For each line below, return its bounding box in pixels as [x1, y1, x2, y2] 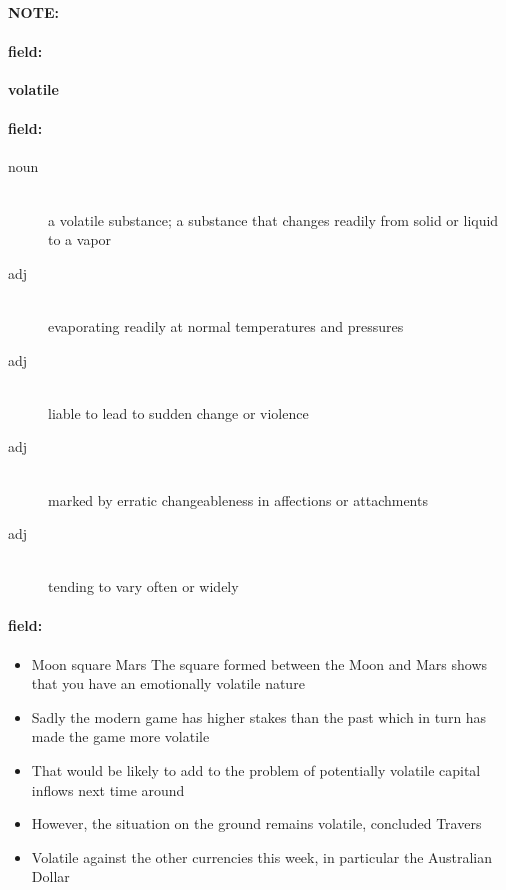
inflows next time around [31, 779, 185, 800]
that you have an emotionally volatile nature [31, 673, 305, 694]
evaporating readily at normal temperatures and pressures [48, 315, 404, 336]
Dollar [31, 866, 70, 887]
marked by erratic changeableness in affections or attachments [48, 489, 428, 510]
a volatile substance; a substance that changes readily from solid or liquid [48, 209, 499, 230]
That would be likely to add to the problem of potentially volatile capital [31, 760, 481, 781]
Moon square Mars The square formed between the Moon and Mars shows [31, 653, 488, 674]
